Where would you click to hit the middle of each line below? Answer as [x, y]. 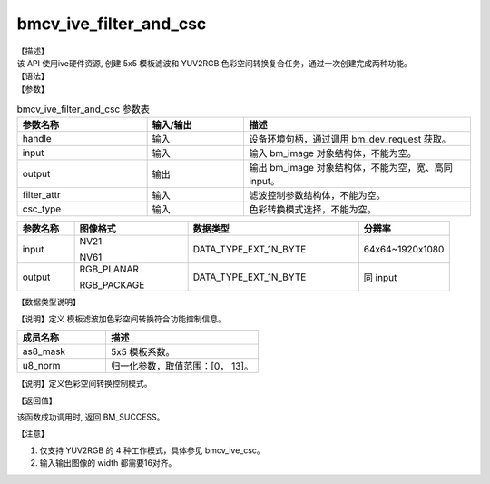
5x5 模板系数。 [142, 352]
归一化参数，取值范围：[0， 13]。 [182, 366]
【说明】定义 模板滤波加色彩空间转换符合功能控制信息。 [121, 319]
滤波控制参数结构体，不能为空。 [317, 195]
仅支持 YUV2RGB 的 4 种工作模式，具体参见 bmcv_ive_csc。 [152, 450]
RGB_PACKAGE [112, 285]
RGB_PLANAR [109, 270]
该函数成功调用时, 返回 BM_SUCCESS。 [91, 417]
